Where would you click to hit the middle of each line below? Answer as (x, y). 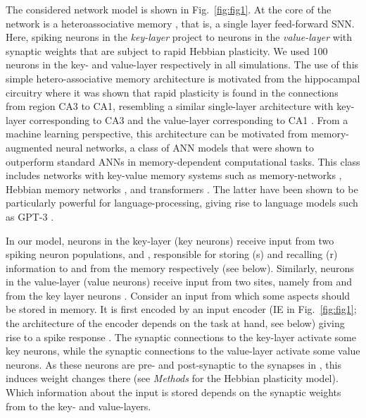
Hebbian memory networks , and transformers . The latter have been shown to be (182, 189)
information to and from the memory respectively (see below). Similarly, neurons (180, 268)
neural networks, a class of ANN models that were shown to (185, 147)
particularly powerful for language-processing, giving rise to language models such (182, 203)
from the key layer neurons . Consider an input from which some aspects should (178, 295)
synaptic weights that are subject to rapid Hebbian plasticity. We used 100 (167, 50)
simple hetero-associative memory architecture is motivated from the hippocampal (183, 78)
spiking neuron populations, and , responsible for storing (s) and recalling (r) (172, 254)
